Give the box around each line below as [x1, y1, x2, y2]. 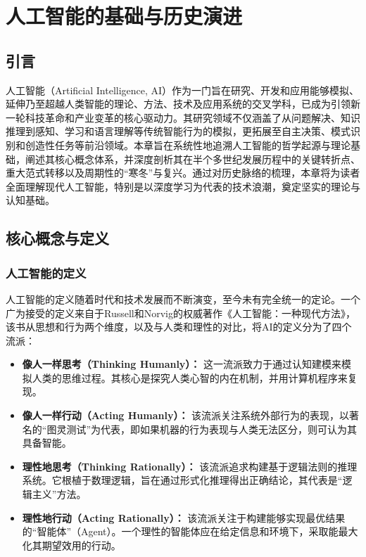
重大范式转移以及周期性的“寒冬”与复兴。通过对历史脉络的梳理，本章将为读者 [6, 165, 360, 180]
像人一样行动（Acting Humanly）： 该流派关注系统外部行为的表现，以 [22, 408, 350, 423]
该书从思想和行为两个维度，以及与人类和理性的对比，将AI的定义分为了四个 [6, 319, 352, 334]
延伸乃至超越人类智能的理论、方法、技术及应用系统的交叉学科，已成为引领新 [6, 96, 360, 111]
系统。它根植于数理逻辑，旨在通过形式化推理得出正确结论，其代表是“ [22, 473, 343, 487]
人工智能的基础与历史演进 [6, 1, 243, 30]
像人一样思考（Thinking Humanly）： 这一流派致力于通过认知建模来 [22, 357, 342, 371]
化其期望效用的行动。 [22, 537, 121, 552]
